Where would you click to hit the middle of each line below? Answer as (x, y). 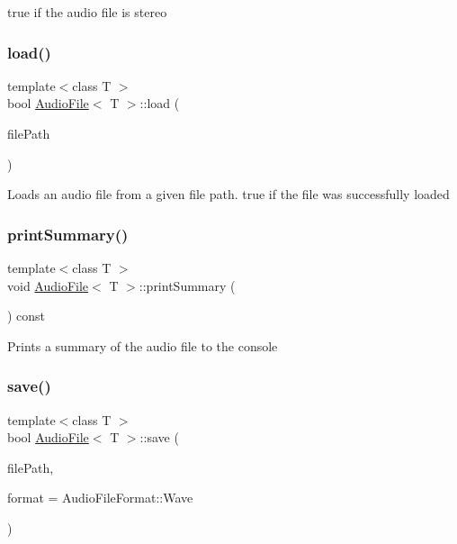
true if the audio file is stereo (87, 12)
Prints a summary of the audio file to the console (143, 345)
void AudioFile (48, 285)
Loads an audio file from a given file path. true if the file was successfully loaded (228, 194)
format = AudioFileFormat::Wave (100, 498)
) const (27, 316)
